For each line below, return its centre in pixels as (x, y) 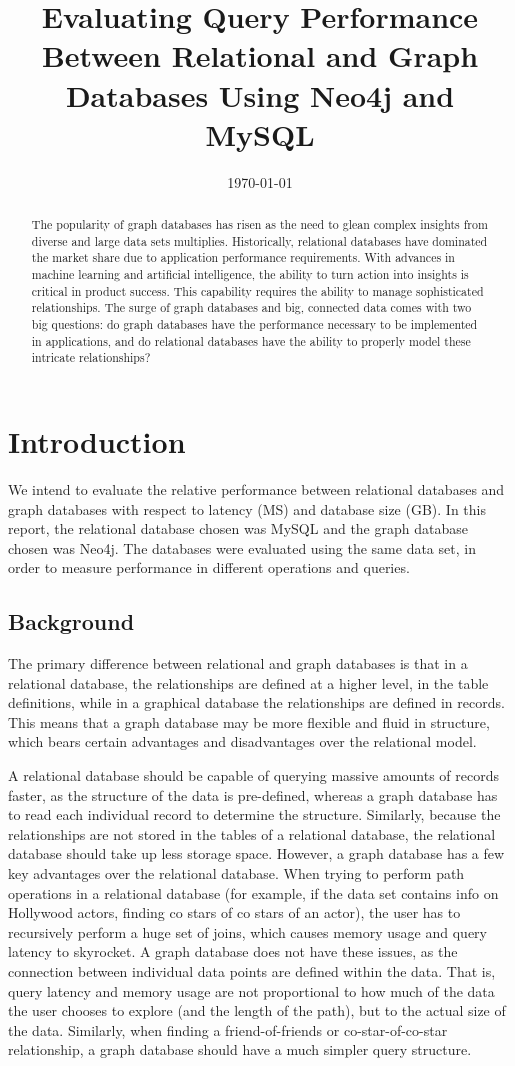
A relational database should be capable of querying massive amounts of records (254, 775)
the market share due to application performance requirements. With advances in (243, 257)
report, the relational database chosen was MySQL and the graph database (238, 528)
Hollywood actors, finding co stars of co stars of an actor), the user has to (234, 912)
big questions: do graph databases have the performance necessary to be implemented (254, 324)
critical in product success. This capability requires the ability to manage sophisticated (257, 290)
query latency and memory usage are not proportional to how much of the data (251, 990)
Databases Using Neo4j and (260, 94)
